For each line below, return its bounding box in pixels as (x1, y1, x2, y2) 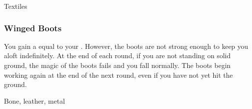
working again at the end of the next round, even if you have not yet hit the (4, 69, 233, 80)
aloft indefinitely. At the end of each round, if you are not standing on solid (4, 50, 231, 61)
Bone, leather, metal (4, 95, 65, 106)
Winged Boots (4, 22, 62, 34)
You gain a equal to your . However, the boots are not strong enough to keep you (4, 41, 249, 51)
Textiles (4, 1, 27, 11)
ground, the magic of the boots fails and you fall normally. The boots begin (4, 60, 231, 70)
